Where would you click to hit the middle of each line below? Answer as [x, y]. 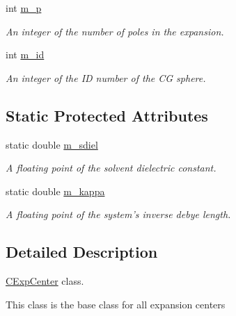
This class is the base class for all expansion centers [116, 304]
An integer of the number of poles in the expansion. [115, 31]
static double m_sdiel [52, 144]
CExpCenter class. [45, 281]
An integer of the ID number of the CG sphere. [106, 77]
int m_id [25, 55]
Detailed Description [82, 252]
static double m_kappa [55, 191]
